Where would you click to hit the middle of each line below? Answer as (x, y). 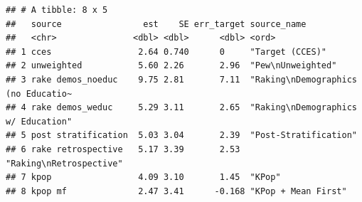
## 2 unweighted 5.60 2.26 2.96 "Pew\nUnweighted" (171, 66)
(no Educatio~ (39, 94)
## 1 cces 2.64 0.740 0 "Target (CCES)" (166, 52)
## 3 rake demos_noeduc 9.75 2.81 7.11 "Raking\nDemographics (181, 79)
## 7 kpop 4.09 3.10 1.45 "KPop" (143, 177)
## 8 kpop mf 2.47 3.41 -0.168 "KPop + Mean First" (176, 191)
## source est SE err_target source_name (156, 24)
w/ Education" (39, 121)
